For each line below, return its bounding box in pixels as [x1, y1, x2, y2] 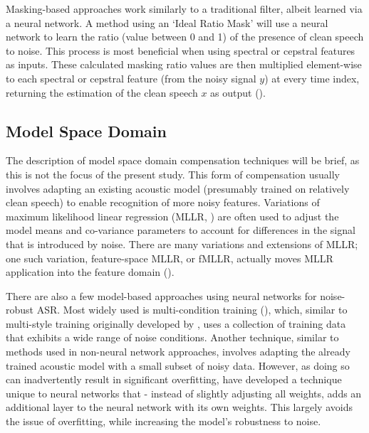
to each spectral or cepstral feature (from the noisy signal [6, 70, 256, 85]
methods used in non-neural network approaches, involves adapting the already [6, 344, 350, 359]
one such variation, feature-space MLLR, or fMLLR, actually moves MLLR [6, 250, 333, 265]
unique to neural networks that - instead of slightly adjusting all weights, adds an [6, 385, 362, 400]
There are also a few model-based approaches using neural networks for [6, 288, 317, 303]
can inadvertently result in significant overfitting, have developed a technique [6, 372, 342, 387]
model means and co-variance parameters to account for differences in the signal [6, 223, 355, 237]
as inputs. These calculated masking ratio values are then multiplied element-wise [6, 57, 362, 72]
